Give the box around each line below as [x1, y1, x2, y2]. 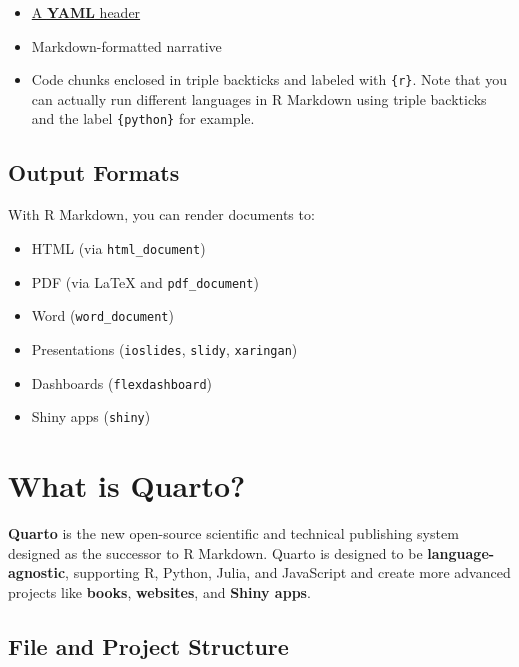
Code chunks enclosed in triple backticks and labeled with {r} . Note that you [31, 69, 507, 90]
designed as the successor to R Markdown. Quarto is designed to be [8, 542, 423, 563]
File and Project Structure [8, 630, 289, 661]
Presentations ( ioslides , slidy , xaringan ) [31, 338, 298, 359]
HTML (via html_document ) [31, 237, 206, 258]
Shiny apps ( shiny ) [31, 406, 151, 427]
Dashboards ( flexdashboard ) [31, 372, 213, 393]
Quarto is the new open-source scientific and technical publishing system [8, 522, 459, 543]
